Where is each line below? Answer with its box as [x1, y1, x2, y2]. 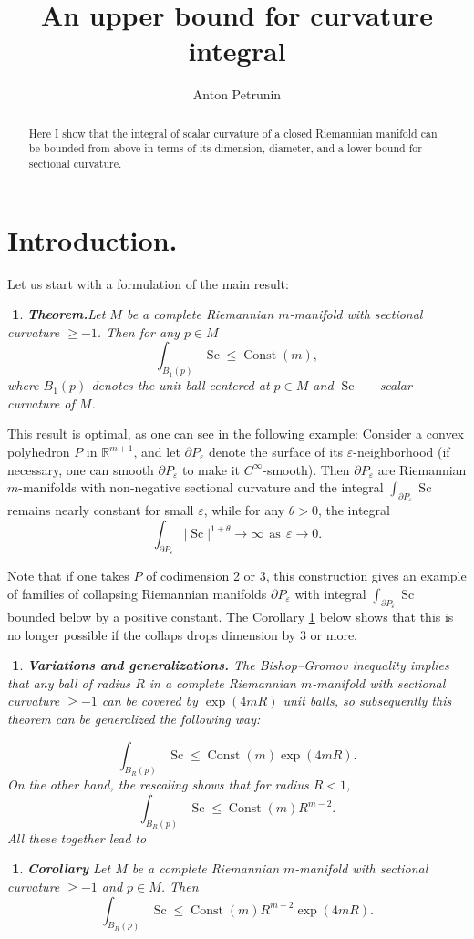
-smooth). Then [263, 459, 350, 479]
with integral [294, 583, 366, 603]
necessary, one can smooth [7, 459, 154, 479]
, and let [133, 442, 180, 461]
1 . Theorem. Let [12, 304, 106, 324]
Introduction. [7, 221, 178, 258]
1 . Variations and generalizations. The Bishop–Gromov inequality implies [12, 655, 449, 675]
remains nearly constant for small [7, 500, 194, 520]
